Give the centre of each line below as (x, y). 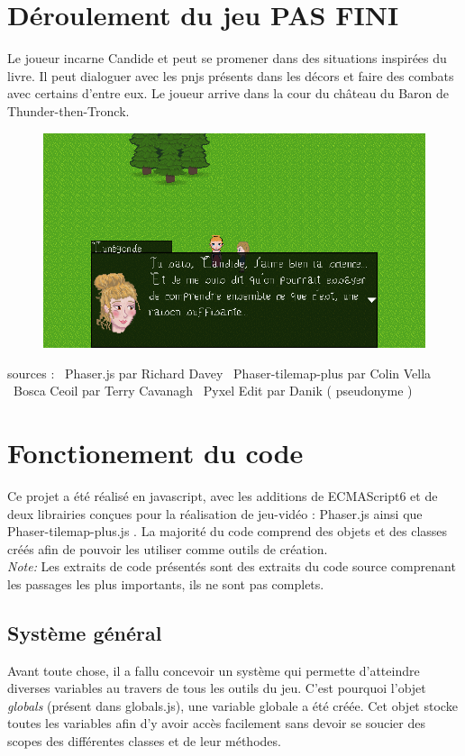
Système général (85, 632)
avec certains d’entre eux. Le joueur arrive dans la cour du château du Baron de (228, 93)
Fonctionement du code (155, 452)
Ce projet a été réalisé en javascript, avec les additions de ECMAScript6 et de (223, 495)
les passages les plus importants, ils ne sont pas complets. (166, 583)
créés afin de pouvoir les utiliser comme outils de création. (168, 548)
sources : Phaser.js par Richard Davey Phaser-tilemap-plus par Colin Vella (219, 373)
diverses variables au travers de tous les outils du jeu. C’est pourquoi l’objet (217, 688)
